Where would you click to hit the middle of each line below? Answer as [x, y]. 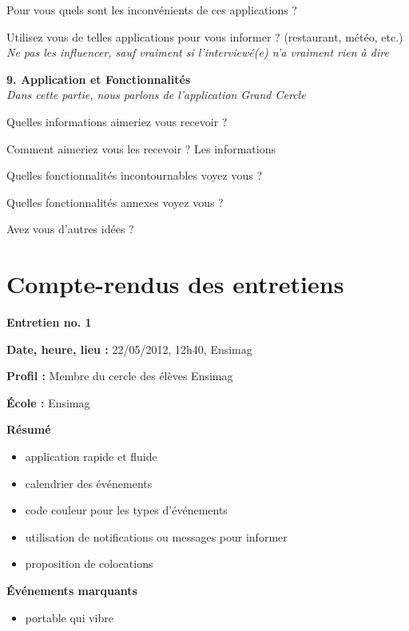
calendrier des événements [89, 483]
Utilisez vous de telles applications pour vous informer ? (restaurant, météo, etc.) [205, 36]
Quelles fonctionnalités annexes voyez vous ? [115, 202]
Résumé [29, 429]
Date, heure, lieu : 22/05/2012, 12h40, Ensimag [129, 349]
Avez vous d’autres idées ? [70, 229]
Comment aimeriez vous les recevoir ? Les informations [141, 148]
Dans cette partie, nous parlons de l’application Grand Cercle [156, 95]
